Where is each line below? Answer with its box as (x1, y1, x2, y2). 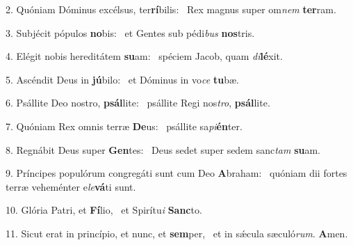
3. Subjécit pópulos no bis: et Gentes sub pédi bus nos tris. (6, 25, 255, 40)
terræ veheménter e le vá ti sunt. (6, 179, 136, 193)
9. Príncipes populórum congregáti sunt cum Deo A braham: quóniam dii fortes (6, 166, 347, 180)
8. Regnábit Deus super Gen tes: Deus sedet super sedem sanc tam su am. (6, 142, 321, 157)
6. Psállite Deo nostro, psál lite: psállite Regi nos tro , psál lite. (6, 95, 270, 110)
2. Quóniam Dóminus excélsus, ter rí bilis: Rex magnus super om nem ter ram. (6, 2, 336, 16)
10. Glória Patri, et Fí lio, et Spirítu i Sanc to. (6, 203, 202, 217)
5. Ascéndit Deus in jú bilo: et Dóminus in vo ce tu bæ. (6, 72, 239, 86)
